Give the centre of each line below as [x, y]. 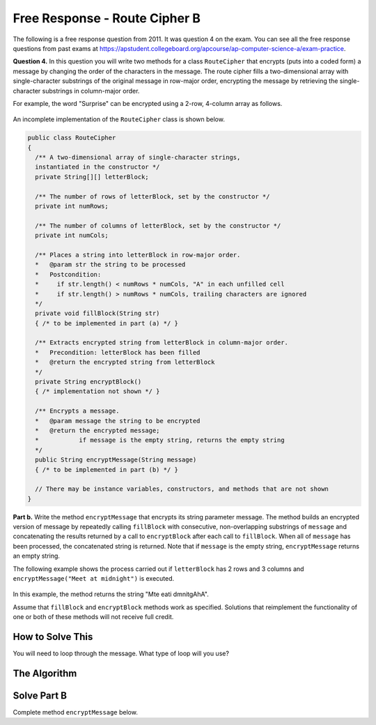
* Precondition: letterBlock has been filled [118, 352]
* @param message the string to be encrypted [118, 421]
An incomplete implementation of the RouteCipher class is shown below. [119, 119]
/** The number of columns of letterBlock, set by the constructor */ [158, 226]
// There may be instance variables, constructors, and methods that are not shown [182, 489]
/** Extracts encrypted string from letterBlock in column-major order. [162, 343]
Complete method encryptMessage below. [76, 712]
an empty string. [37, 556]
